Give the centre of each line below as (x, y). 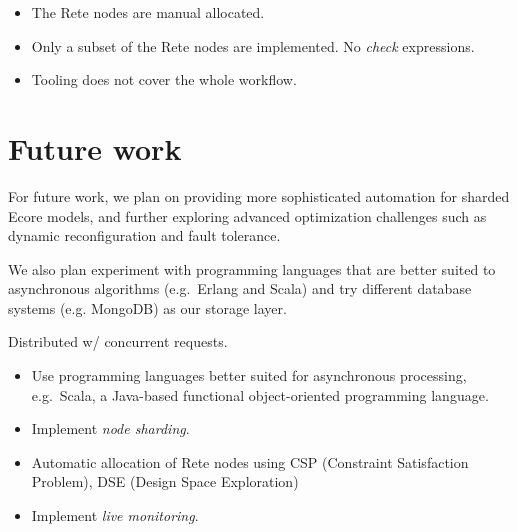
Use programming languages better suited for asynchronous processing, (249, 375)
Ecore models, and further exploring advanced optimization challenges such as (247, 215)
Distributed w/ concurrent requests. (118, 341)
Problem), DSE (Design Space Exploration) (165, 481)
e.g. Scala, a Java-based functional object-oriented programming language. (260, 394)
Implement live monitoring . (115, 515)
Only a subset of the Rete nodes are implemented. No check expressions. (253, 45)
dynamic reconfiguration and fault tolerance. (144, 235)
